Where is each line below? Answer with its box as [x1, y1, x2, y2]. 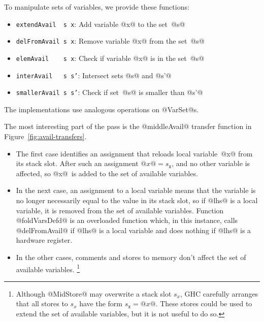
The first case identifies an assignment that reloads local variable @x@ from [16, 148, 253, 158]
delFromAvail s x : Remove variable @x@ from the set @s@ [16, 36, 205, 46]
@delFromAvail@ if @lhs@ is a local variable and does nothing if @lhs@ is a [16, 224, 251, 235]
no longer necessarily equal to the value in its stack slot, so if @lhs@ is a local [16, 195, 258, 206]
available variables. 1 [16, 262, 80, 274]
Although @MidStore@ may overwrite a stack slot [16, 288, 172, 299]
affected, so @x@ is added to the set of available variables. [16, 168, 198, 178]
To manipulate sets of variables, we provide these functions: [4, 2, 189, 12]
